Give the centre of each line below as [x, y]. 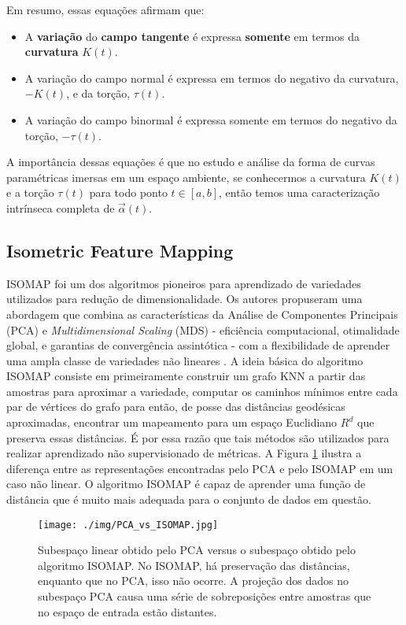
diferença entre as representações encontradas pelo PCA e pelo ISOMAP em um [200, 468]
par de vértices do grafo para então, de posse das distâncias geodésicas [176, 407]
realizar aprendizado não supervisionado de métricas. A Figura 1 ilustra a [184, 453]
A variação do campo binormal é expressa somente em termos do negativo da [211, 119]
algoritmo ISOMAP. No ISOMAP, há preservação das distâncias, [194, 565]
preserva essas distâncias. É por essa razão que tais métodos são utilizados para [198, 437]
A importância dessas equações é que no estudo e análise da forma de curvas [191, 162]
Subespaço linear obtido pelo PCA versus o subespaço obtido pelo [197, 550]
